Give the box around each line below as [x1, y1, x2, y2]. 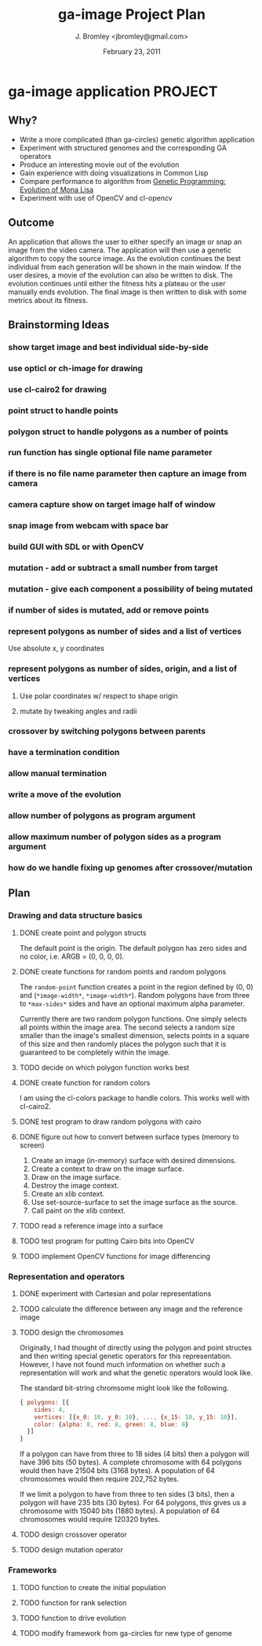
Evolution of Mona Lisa [19, 185, 94, 194]
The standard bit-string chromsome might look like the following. [19, 1383, 229, 1393]
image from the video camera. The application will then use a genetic [8, 245, 232, 255]
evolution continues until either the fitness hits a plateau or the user [8, 278, 226, 288]
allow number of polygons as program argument [8, 810, 196, 821]
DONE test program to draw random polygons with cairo [19, 1117, 202, 1126]
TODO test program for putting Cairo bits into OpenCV [19, 1236, 195, 1246]
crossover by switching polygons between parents [8, 726, 206, 737]
